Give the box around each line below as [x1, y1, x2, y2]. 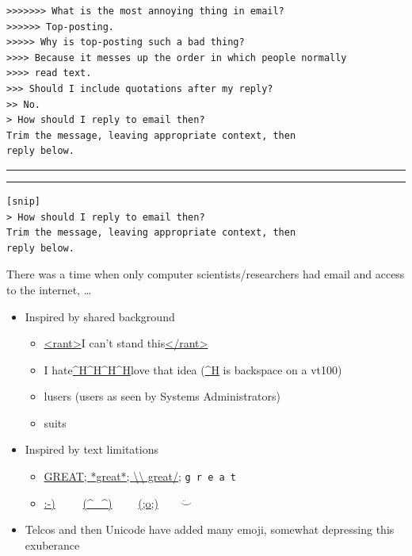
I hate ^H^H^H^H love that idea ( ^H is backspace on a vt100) [44, 361, 342, 378]
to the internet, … [6, 281, 92, 297]
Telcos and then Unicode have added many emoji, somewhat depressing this [25, 521, 395, 538]
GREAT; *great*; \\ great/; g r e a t [44, 468, 236, 485]
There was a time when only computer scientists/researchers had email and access [6, 266, 405, 282]
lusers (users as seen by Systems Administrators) [44, 388, 280, 405]
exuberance [25, 536, 80, 553]
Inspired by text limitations [25, 441, 159, 458]
